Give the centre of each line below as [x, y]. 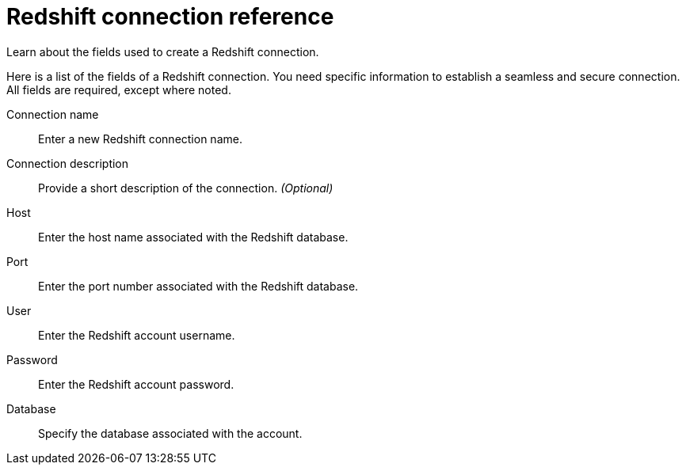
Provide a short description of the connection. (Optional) [186, 188]
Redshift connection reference [170, 17]
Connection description [68, 163]
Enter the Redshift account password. [136, 384]
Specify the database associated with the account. [170, 433]
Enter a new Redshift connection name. [140, 139]
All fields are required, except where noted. [119, 89]
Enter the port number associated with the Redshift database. [198, 286]
